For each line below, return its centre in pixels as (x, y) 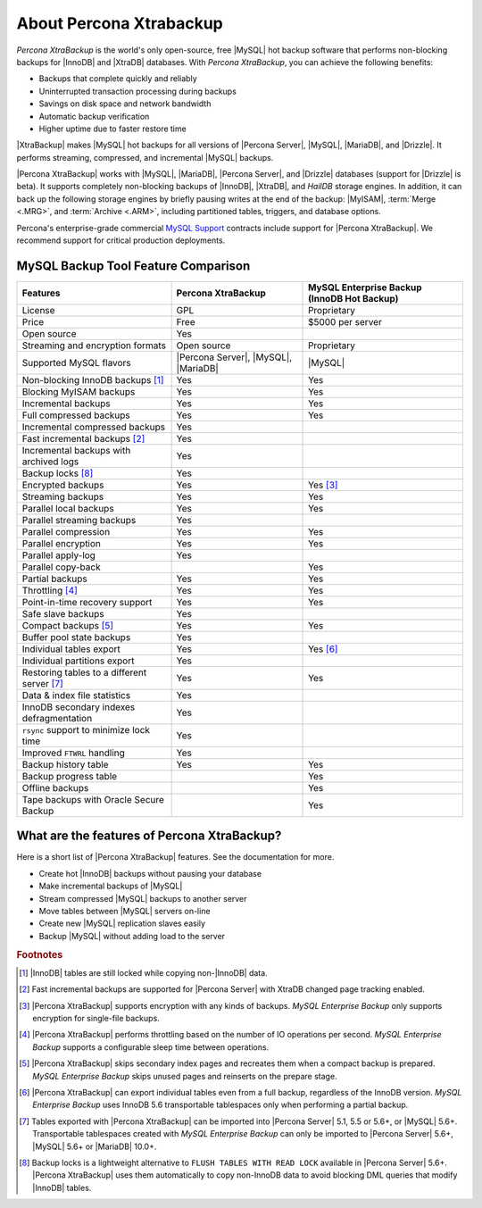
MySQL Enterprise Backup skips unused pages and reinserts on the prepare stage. (185, 1076)
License (38, 310)
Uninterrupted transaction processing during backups (137, 91)
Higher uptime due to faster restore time (112, 129)
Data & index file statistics (76, 695)
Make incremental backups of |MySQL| (111, 886)
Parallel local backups (68, 508)
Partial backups (55, 579)
